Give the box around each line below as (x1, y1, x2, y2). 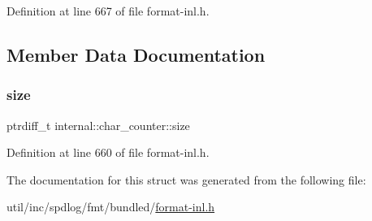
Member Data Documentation (6, 41, 266, 67)
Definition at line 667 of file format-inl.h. (6, 2, 210, 19)
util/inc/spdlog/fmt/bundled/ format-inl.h (6, 198, 215, 215)
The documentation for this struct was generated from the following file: (6, 171, 366, 188)
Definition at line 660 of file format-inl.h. (6, 144, 210, 161)
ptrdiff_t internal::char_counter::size (6, 116, 190, 133)
